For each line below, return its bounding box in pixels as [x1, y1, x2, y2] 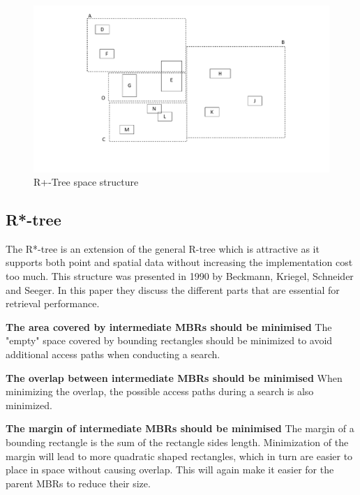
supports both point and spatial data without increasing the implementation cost [6, 255, 353, 269]
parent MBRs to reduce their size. [6, 475, 151, 490]
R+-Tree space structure [33, 175, 139, 189]
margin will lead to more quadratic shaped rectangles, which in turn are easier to [6, 448, 353, 463]
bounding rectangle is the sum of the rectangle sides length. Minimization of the [6, 435, 349, 450]
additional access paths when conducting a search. [6, 347, 220, 362]
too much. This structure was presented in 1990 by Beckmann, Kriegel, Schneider [6, 269, 354, 283]
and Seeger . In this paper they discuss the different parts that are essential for [6, 282, 340, 297]
